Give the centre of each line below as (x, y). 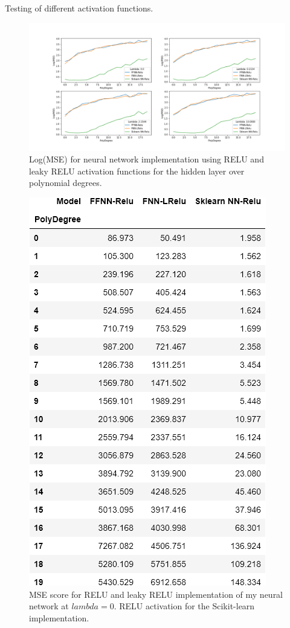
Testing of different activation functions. (79, 8)
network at (49, 606)
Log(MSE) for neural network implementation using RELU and (147, 159)
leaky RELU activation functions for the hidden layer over (137, 171)
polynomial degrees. (66, 183)
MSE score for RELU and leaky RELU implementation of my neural (156, 594)
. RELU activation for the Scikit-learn (184, 606)
